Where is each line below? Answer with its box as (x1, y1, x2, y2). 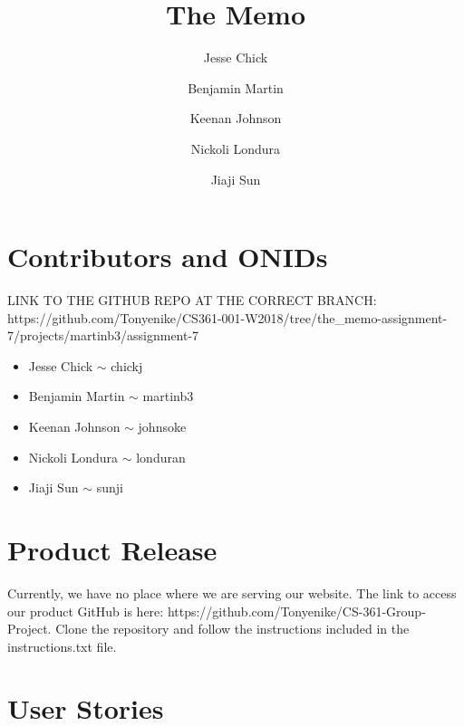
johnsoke (138, 417, 187, 435)
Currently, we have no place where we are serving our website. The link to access (7, 583, 457, 602)
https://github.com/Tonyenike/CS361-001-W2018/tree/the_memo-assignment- (7, 308, 448, 327)
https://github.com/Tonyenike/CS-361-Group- (167, 601, 426, 620)
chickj (111, 356, 143, 375)
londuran (136, 447, 186, 466)
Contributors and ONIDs (7, 238, 328, 275)
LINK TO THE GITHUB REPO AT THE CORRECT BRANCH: (7, 291, 377, 310)
